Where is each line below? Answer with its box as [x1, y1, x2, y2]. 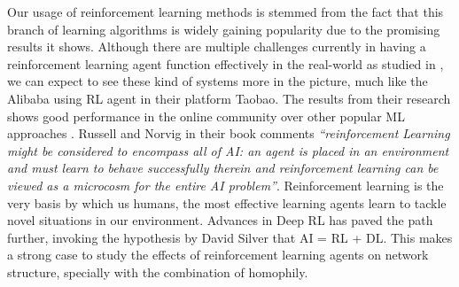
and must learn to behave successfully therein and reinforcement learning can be [7, 159, 439, 177]
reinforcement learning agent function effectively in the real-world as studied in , [7, 54, 444, 73]
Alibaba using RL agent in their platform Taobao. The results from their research [7, 89, 451, 107]
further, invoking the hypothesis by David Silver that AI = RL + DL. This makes [7, 228, 453, 246]
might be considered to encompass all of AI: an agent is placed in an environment [7, 141, 449, 159]
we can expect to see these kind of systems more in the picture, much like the [7, 72, 428, 90]
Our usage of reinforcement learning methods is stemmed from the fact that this [7, 3, 444, 20]
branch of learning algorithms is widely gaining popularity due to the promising [7, 19, 440, 38]
